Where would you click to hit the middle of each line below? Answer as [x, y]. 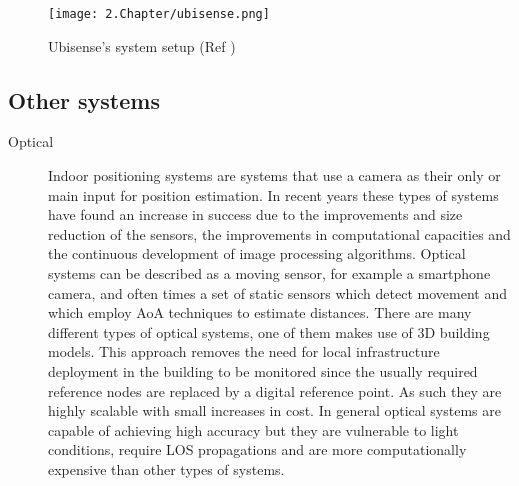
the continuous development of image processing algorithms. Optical [257, 253]
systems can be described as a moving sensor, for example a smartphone [269, 273]
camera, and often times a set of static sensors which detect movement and [277, 292]
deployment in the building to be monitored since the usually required [263, 370]
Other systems [84, 99]
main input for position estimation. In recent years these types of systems [273, 194]
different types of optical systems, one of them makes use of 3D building [269, 331]
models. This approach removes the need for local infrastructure [244, 351]
